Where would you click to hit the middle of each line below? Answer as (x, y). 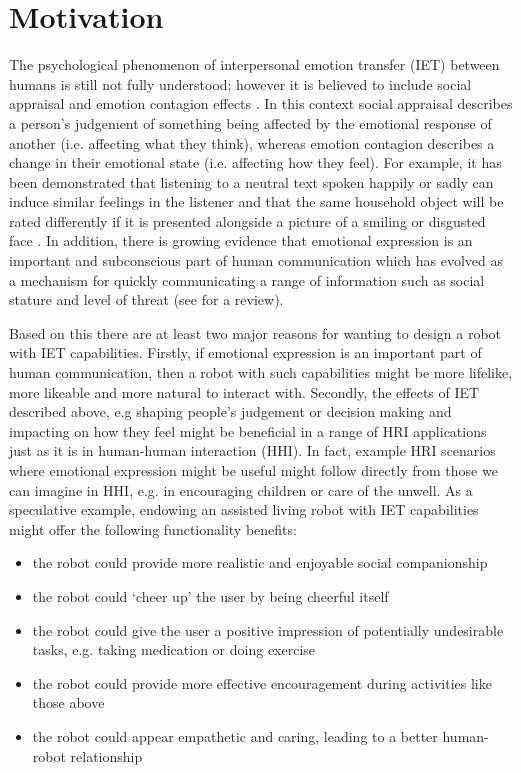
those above (68, 702)
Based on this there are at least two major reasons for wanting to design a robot (255, 332)
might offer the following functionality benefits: (153, 528)
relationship (106, 755)
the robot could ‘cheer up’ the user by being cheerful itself (210, 595)
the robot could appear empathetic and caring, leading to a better (235, 735)
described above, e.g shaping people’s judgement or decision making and (230, 411)
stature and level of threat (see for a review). (146, 299)
